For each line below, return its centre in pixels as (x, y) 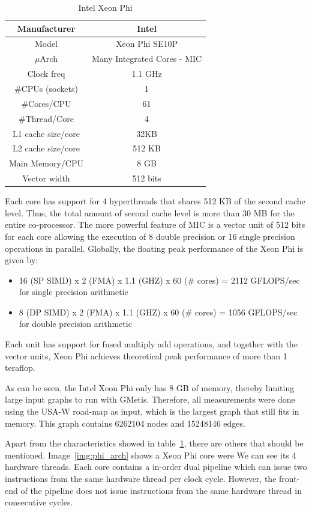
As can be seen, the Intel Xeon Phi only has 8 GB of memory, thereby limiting (150, 387)
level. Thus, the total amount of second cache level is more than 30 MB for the (150, 212)
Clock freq (46, 74)
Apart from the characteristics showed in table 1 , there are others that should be (154, 443)
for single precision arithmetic (73, 292)
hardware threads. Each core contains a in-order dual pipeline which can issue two (156, 467)
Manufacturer (46, 28)
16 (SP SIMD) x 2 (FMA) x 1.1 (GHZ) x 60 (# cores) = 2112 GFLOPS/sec (159, 280)
